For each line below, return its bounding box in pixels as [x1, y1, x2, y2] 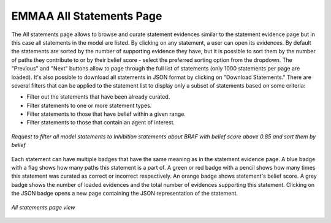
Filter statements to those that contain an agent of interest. [26, 119, 175, 126]
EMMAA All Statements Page [11, 9, 162, 23]
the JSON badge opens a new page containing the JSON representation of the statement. [11, 190, 238, 197]
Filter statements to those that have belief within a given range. [26, 110, 186, 118]
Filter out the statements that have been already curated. [26, 93, 170, 100]
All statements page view [11, 203, 75, 211]
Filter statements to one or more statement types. [26, 102, 152, 109]
